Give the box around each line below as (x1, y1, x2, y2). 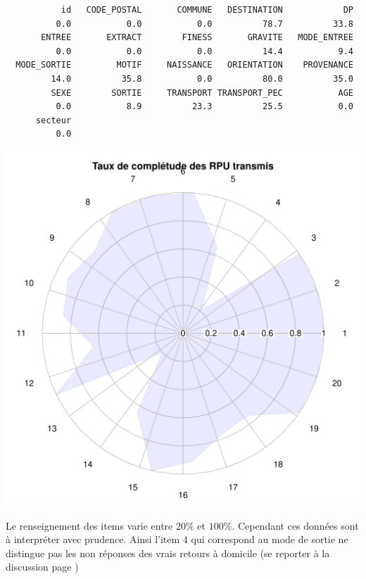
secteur (35, 115, 72, 125)
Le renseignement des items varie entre (6, 518, 173, 533)
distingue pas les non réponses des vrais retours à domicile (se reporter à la (6, 545, 330, 560)
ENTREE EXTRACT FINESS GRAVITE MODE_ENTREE (41, 32, 353, 43)
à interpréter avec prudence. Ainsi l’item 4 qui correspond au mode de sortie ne (6, 532, 348, 547)
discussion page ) (6, 559, 79, 574)
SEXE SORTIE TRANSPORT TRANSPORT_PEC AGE (51, 87, 353, 98)
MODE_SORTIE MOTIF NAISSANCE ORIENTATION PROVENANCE (15, 60, 353, 70)
